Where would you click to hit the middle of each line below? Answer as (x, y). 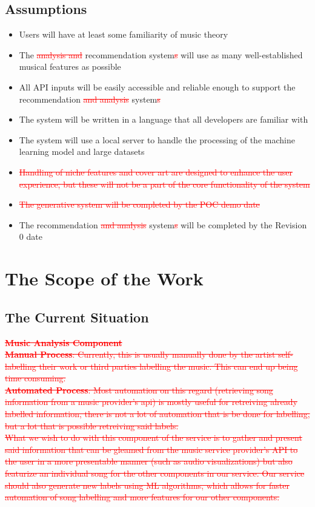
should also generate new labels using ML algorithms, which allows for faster (147, 485)
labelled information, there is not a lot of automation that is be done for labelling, (157, 414)
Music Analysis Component (64, 342)
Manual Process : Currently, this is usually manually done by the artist (140, 354)
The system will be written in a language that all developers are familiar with (164, 119)
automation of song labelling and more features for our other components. (142, 497)
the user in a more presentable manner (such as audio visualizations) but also (149, 461)
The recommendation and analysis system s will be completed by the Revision (163, 224)
